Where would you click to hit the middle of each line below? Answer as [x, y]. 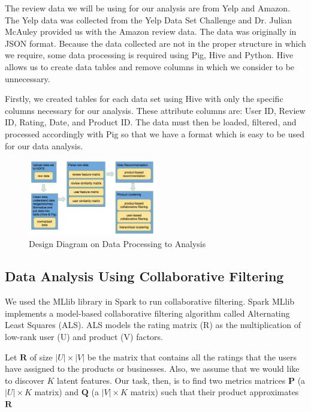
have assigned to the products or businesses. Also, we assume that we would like [152, 369]
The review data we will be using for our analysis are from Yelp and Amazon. [148, 8]
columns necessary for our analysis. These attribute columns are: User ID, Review [155, 110]
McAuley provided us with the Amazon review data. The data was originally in [151, 31]
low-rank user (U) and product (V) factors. [84, 336]
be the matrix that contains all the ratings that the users [192, 357]
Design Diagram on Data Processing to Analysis [117, 244]
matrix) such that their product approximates [215, 392]
